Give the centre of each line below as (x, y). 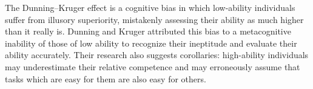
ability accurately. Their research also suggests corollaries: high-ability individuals (157, 55)
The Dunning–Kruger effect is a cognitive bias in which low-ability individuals (150, 7)
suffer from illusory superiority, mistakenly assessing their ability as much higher (154, 19)
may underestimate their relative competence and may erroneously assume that (153, 66)
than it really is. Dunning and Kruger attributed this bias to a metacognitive (148, 31)
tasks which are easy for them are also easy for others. (106, 78)
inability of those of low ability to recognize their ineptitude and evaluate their (151, 43)
